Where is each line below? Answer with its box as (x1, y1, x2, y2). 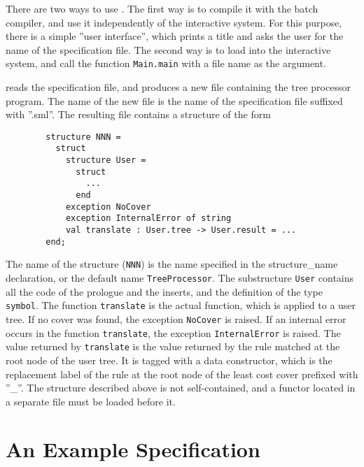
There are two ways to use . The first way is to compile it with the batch (6, 1, 318, 15)
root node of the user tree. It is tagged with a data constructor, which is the (6, 352, 332, 367)
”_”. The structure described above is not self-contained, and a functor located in (6, 380, 356, 395)
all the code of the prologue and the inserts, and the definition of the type (6, 284, 323, 299)
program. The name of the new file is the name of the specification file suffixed (6, 93, 343, 108)
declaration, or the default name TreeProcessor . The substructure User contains (6, 271, 354, 285)
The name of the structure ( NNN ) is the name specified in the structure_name (6, 257, 338, 271)
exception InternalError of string (65, 213, 232, 224)
